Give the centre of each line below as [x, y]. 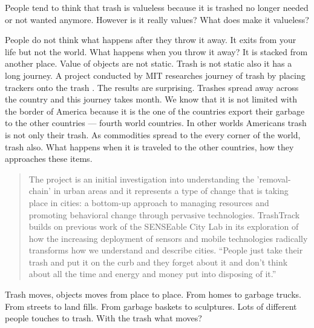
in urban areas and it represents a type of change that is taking [171, 191]
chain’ [40, 191]
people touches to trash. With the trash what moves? [103, 318]
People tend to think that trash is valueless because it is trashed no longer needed [157, 7]
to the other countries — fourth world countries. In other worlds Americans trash [156, 123]
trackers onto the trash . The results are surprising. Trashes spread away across [152, 87]
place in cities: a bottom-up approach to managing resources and [149, 202]
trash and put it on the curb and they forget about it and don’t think [158, 262]
